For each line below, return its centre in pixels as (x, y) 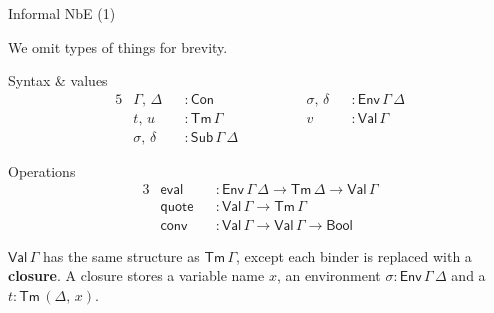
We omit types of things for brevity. (118, 46)
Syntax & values (58, 80)
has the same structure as (121, 255)
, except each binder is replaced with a (354, 255)
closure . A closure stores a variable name (136, 275)
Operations (42, 170)
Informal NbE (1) (62, 13)
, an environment (328, 275)
